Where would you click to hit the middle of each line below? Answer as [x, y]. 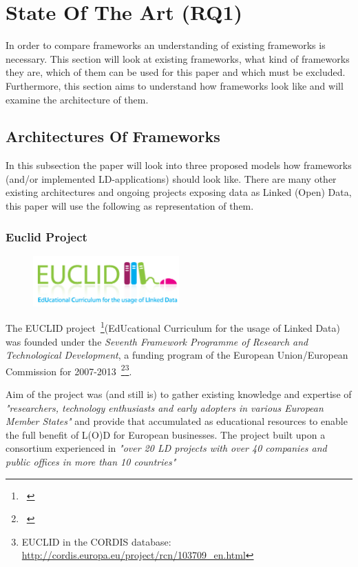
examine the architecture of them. [77, 99]
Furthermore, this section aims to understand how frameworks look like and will [175, 85]
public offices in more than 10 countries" [91, 461]
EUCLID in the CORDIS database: [96, 541]
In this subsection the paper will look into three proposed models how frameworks [179, 165]
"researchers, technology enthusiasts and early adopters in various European [165, 407]
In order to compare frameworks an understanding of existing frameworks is [166, 45]
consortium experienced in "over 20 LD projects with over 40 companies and [166, 448]
